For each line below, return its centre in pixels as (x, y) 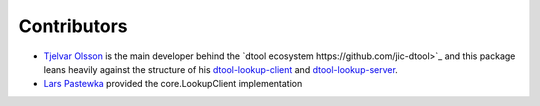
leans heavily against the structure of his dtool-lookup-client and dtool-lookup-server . (221, 69)
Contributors (73, 26)
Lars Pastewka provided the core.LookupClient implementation (173, 84)
